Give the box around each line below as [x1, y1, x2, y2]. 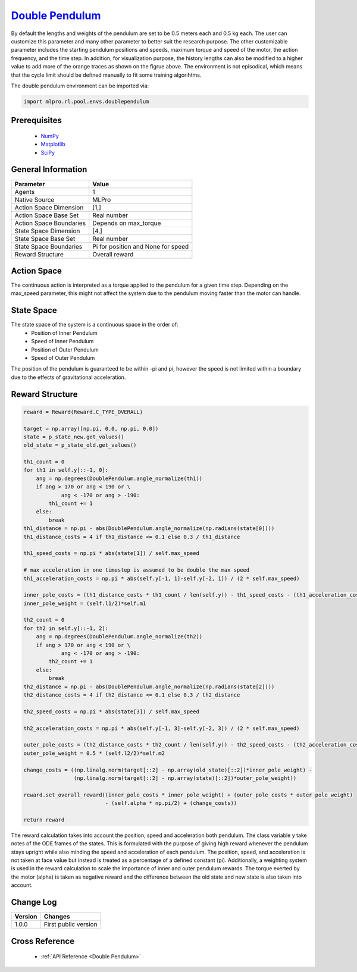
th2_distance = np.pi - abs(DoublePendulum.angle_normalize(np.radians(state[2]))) [23, 683, 275, 690]
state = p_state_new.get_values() [23, 433, 124, 440]
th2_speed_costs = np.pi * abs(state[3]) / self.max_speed [23, 708, 199, 715]
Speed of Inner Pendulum [31, 338, 94, 345]
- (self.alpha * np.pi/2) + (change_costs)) [105, 800, 237, 807]
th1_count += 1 [48, 500, 93, 507]
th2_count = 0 [23, 616, 65, 623]
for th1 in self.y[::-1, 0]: [23, 467, 109, 474]
